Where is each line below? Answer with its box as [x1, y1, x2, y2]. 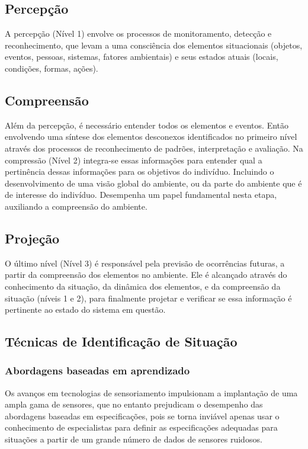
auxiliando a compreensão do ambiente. [5, 200, 147, 212]
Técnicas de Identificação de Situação [5, 332, 238, 351]
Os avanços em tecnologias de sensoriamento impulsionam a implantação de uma [5, 386, 298, 399]
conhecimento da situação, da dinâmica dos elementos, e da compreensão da [5, 280, 281, 292]
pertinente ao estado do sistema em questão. [5, 303, 166, 316]
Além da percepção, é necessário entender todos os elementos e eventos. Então [5, 118, 289, 131]
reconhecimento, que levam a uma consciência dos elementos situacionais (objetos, [5, 39, 303, 51]
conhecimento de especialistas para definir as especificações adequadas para [5, 421, 278, 434]
